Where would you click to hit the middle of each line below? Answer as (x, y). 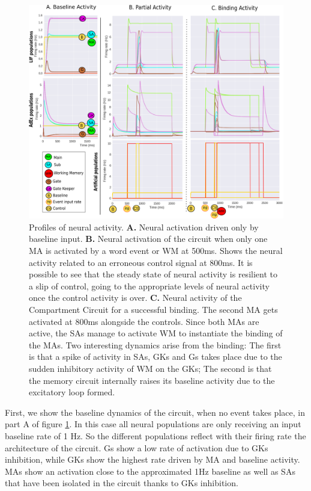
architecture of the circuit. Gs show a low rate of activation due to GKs (137, 447)
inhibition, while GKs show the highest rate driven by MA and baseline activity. (152, 459)
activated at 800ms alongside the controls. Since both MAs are (144, 321)
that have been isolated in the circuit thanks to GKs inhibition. (122, 483)
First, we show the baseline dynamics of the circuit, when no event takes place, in (155, 412)
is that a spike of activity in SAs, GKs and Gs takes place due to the (155, 357)
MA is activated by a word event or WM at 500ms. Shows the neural (156, 251)
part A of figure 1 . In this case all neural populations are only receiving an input (153, 424)
